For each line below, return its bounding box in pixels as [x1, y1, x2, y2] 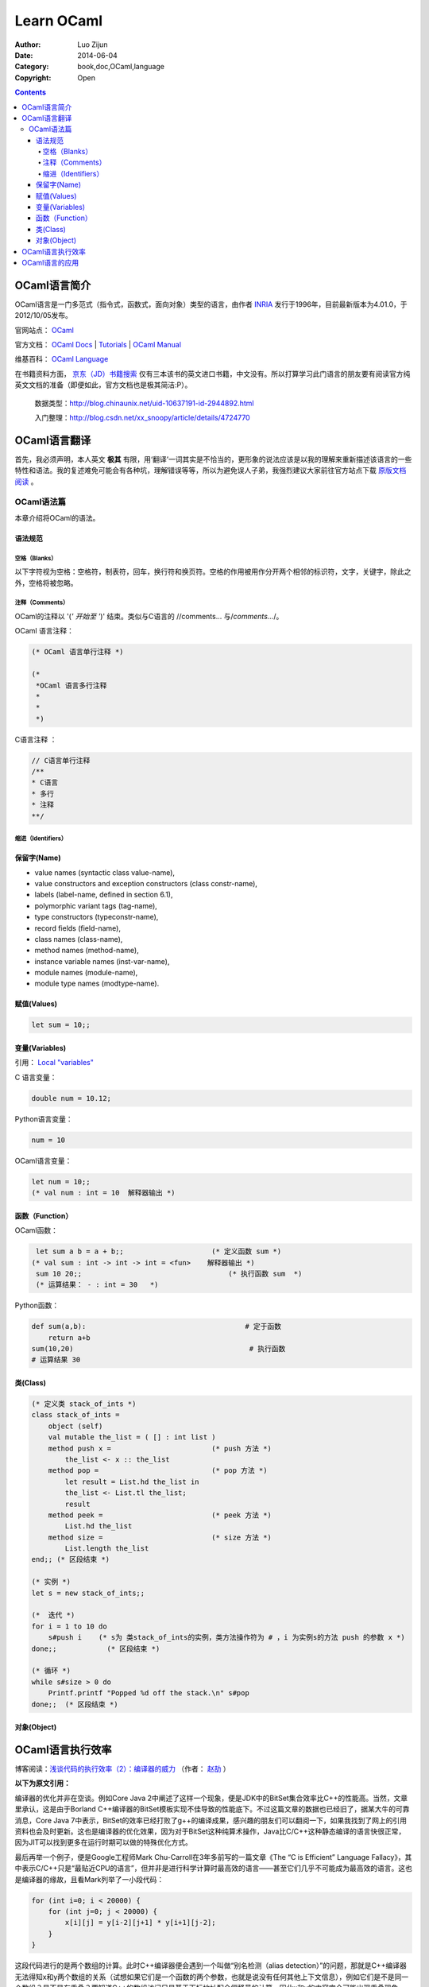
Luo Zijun [77, 40, 108, 49]
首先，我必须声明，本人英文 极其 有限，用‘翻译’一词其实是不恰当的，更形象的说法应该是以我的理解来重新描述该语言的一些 [14, 454, 412, 464]
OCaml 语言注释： [14, 626, 75, 636]
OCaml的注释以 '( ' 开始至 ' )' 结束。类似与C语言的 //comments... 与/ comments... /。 [14, 611, 284, 621]
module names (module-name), [34, 968, 138, 978]
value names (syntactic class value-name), [34, 867, 175, 877]
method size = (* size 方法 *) [48, 1532, 272, 1542]
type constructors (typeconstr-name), [34, 912, 159, 922]
